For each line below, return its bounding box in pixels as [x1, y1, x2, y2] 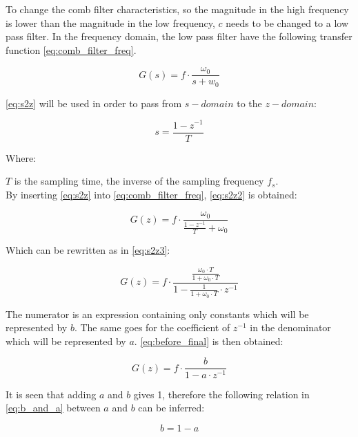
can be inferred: [138, 400, 205, 415]
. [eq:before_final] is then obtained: [134, 333, 284, 348]
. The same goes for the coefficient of [74, 320, 230, 335]
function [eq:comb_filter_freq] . [6, 42, 137, 57]
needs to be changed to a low [226, 15, 349, 30]
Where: [6, 150, 36, 165]
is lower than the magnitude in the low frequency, [6, 15, 215, 30]
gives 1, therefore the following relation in [133, 387, 310, 401]
